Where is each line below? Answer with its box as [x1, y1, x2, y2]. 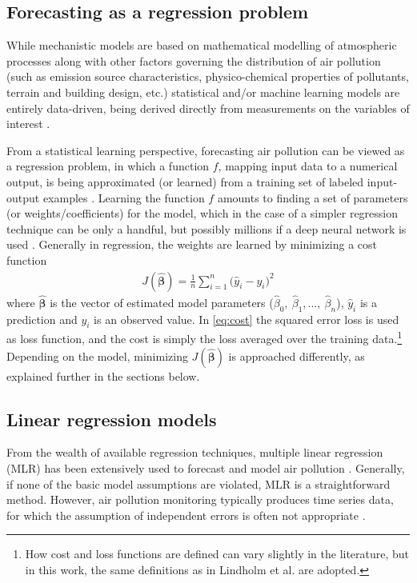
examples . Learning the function [42, 189, 205, 206]
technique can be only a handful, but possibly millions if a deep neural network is [6, 220, 407, 237]
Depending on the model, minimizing [6, 347, 188, 364]
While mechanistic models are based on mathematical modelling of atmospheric [6, 37, 397, 54]
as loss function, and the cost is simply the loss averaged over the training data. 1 [6, 328, 403, 347]
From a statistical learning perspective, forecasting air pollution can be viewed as [6, 142, 405, 158]
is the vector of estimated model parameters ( [50, 293, 274, 310]
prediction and [6, 310, 78, 327]
